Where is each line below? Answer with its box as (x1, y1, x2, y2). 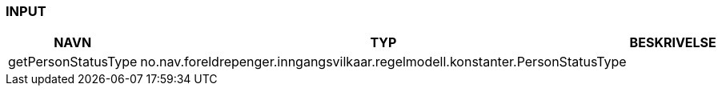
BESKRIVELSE (629, 34, 716, 51)
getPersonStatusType (8, 54, 138, 70)
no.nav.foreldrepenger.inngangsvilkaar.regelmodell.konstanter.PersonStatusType (140, 54, 627, 70)
